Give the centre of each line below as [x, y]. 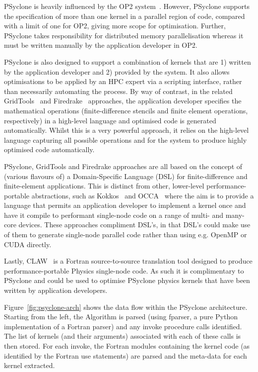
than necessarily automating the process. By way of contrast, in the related [118, 91]
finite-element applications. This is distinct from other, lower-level [104, 186]
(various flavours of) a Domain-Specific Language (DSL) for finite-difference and [126, 176]
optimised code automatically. [49, 149]
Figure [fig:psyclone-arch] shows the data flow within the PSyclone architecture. [126, 307]
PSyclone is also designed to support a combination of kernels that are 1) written [128, 61]
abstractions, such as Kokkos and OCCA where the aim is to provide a [143, 195]
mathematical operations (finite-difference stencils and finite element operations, [126, 110]
